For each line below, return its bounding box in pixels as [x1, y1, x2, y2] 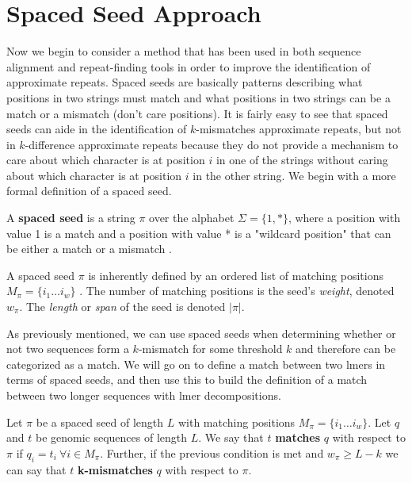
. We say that [198, 429, 264, 446]
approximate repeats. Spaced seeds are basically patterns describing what [6, 74, 363, 90]
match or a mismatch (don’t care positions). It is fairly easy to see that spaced [6, 105, 388, 121]
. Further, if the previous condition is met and [100, 444, 324, 461]
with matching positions [177, 413, 296, 430]
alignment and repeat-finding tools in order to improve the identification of [6, 58, 371, 75]
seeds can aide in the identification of [6, 121, 187, 137]
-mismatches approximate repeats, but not [196, 121, 402, 137]
